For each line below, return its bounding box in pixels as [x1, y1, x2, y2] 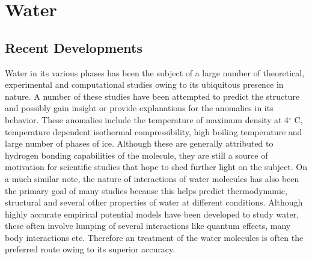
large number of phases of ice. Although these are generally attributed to [5, 137, 274, 150]
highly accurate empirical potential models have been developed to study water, [5, 207, 299, 220]
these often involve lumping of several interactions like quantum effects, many [5, 219, 291, 232]
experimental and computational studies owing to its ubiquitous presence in [5, 78, 284, 91]
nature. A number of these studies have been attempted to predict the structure [5, 90, 300, 102]
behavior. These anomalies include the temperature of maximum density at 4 [5, 113, 289, 126]
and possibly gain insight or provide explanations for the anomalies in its [5, 102, 274, 114]
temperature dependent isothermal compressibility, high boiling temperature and [5, 125, 302, 138]
